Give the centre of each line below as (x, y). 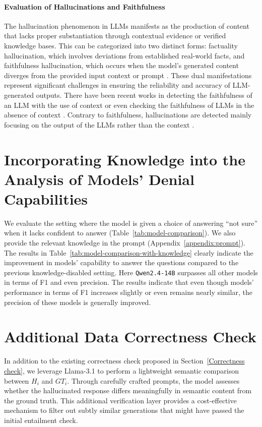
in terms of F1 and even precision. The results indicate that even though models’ (129, 282)
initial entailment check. (41, 420)
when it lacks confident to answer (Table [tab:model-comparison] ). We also (120, 233)
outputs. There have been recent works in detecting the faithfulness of (144, 95)
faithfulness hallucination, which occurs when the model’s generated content (121, 65)
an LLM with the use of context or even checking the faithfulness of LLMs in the (129, 105)
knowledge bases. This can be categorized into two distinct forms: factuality (121, 45)
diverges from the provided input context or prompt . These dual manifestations (128, 75)
